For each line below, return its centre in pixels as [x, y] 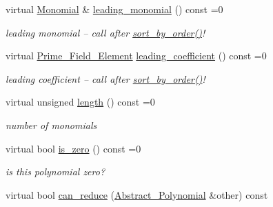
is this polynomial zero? [55, 171]
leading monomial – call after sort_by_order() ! [105, 32]
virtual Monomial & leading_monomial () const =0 [114, 9]
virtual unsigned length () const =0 [80, 102]
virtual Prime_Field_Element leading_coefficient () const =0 [136, 56]
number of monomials [51, 125]
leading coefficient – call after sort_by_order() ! [105, 78]
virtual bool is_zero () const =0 [73, 148]
